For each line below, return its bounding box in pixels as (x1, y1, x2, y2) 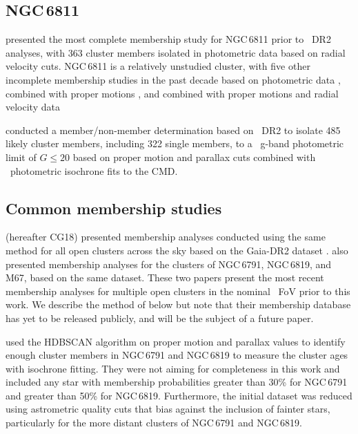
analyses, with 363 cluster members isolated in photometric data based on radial (6, 45, 346, 59)
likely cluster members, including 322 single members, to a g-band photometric (6, 136, 344, 151)
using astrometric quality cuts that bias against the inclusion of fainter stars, (6, 402, 330, 416)
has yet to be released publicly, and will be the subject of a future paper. (6, 310, 314, 325)
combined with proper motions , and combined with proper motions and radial (6, 86, 339, 100)
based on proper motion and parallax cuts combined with (72, 149, 316, 164)
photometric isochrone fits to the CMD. (10, 163, 178, 178)
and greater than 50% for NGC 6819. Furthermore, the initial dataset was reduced (6, 388, 352, 402)
